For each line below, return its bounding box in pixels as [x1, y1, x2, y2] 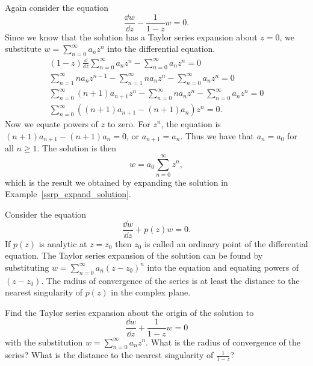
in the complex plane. [111, 286, 191, 298]
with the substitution [5, 335, 83, 348]
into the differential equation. [107, 42, 215, 55]
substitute [5, 42, 42, 55]
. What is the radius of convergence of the [146, 335, 300, 348]
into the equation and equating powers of [147, 260, 299, 273]
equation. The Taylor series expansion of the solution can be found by [5, 249, 263, 262]
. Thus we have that [180, 129, 254, 142]
